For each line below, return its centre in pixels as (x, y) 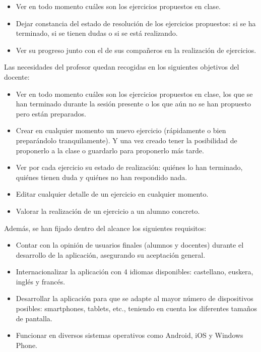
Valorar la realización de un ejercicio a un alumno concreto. (108, 211)
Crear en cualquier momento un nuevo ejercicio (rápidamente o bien (121, 130)
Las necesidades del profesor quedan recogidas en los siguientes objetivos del (122, 67)
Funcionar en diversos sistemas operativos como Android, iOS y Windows (129, 335)
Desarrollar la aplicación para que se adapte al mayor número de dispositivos (135, 298)
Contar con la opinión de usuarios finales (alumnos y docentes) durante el (130, 245)
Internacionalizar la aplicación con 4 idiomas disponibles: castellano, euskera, (135, 272)
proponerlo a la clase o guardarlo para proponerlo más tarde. (110, 150)
